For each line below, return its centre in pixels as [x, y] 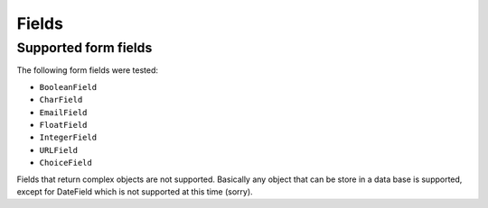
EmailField [63, 112]
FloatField [63, 125]
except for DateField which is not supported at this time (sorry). [135, 191]
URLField [59, 150]
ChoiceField [66, 163]
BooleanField [68, 87]
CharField [61, 100]
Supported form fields [84, 48]
